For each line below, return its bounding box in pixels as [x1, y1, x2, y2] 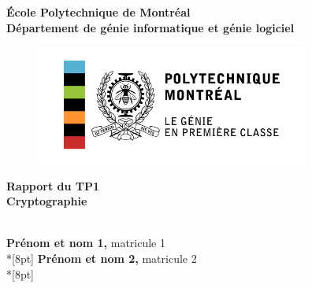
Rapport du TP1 [6, 177, 100, 194]
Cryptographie [6, 193, 87, 209]
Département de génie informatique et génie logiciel [6, 19, 295, 35]
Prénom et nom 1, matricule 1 [6, 234, 165, 251]
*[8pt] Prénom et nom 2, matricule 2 [6, 249, 197, 266]
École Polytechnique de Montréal [6, 4, 191, 20]
